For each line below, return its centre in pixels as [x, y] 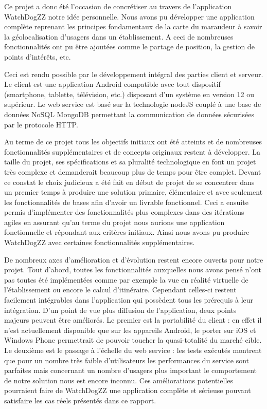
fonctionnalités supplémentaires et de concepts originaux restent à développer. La [132, 151]
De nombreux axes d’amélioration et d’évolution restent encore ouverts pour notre [134, 259]
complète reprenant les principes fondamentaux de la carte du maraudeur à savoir [133, 26]
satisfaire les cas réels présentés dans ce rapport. [80, 400]
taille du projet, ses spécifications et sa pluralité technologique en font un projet [130, 162]
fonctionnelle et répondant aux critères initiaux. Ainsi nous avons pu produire [127, 232]
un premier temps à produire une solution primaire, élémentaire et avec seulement [133, 192]
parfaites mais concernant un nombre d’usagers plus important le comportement [131, 370]
